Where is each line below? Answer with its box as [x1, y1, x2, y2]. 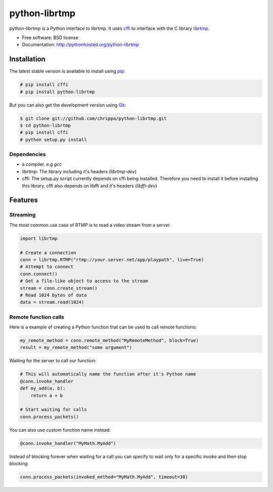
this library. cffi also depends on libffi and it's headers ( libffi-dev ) [22, 182, 158, 188]
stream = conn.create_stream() [20, 285, 98, 291]
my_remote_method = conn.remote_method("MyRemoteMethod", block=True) [20, 337, 199, 344]
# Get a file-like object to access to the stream [20, 278, 149, 284]
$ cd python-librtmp [20, 122, 71, 128]
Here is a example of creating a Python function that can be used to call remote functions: [9, 324, 197, 330]
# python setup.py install [20, 137, 87, 142]
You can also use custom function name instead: [9, 427, 111, 433]
